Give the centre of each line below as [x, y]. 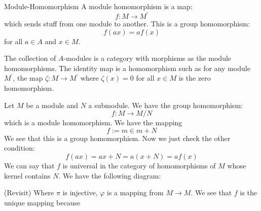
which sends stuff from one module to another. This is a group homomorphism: [127, 24]
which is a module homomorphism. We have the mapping [93, 122]
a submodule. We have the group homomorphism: [165, 105]
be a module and [52, 105]
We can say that [29, 166]
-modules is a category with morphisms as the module [147, 58]
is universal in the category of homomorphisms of [139, 166]
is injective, [80, 192]
